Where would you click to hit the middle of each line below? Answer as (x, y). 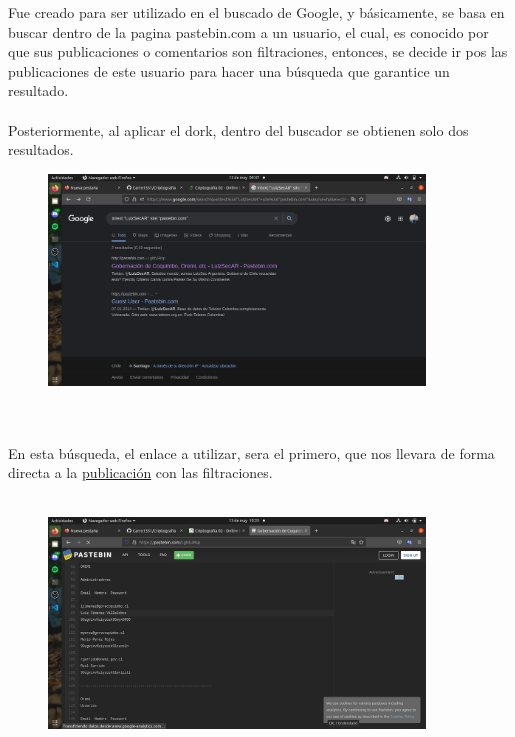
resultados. (41, 149)
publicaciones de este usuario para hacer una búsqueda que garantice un (229, 70)
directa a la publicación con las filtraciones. (140, 472)
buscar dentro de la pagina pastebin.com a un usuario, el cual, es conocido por (248, 31)
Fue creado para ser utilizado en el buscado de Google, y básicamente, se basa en (256, 12)
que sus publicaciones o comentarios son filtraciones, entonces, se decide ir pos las (258, 51)
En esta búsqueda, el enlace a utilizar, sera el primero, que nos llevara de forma (251, 452)
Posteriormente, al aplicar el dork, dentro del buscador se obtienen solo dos (238, 129)
